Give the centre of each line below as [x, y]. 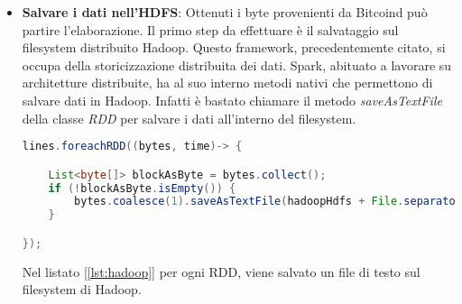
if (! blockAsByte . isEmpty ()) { [142, 188]
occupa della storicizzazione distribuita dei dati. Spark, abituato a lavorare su [237, 64]
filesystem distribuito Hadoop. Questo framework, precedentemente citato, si [234, 47]
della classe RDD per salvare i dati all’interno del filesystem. [189, 118]
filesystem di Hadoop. [82, 289]
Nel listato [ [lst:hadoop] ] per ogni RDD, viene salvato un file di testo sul [221, 271]
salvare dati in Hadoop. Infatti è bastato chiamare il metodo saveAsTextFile [232, 100]
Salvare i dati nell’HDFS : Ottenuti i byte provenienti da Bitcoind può [225, 12]
